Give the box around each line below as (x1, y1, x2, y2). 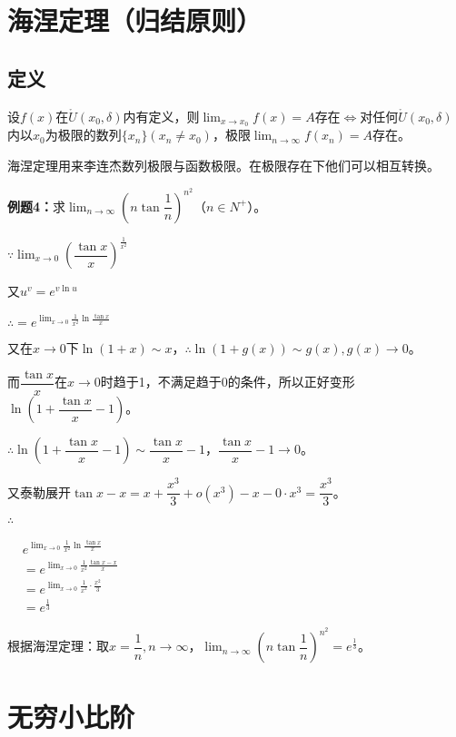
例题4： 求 (7, 196, 66, 215)
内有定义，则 (123, 106, 200, 125)
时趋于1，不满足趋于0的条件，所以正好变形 (100, 372, 355, 391)
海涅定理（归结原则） (7, 2, 263, 39)
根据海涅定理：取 (7, 636, 109, 655)
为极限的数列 (45, 125, 122, 144)
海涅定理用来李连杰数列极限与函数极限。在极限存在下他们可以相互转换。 (7, 156, 440, 175)
